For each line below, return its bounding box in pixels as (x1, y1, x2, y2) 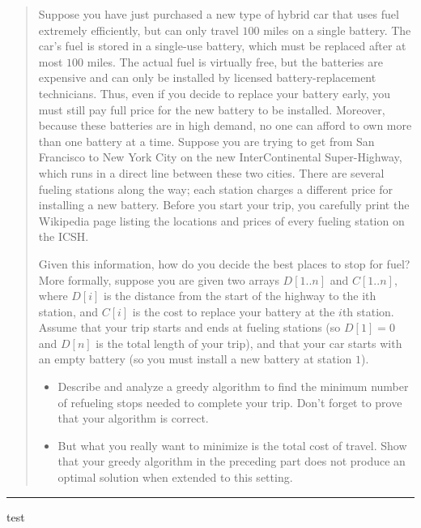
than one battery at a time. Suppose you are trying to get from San (38, 132, 375, 149)
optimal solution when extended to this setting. (57, 469, 293, 486)
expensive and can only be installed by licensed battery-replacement (38, 69, 376, 86)
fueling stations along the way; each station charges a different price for (38, 180, 393, 197)
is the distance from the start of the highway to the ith (104, 287, 376, 304)
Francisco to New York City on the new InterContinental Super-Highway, (38, 148, 402, 165)
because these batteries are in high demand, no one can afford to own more (38, 117, 412, 134)
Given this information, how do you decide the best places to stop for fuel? (38, 255, 410, 272)
